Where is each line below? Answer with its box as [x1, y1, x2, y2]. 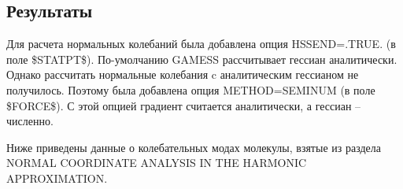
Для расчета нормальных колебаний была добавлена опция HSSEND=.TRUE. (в [6, 35, 396, 52]
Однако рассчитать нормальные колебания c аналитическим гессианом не [6, 66, 359, 83]
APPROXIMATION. [6, 169, 108, 186]
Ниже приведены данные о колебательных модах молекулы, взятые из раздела [6, 139, 381, 155]
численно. [6, 113, 54, 129]
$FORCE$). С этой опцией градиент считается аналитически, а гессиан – [6, 97, 361, 113]
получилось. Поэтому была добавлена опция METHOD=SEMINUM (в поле [6, 81, 375, 98]
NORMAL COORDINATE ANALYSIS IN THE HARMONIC [6, 154, 307, 171]
